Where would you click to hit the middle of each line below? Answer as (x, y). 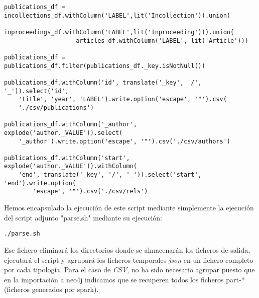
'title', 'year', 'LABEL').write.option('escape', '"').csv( (122, 99)
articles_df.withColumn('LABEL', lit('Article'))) (162, 41)
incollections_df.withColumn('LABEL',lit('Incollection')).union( (117, 15)
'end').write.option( (40, 183)
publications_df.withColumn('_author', (71, 125)
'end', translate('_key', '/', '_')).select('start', (110, 175)
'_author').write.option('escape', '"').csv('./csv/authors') (124, 141)
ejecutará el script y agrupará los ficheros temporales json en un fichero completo (129, 259)
